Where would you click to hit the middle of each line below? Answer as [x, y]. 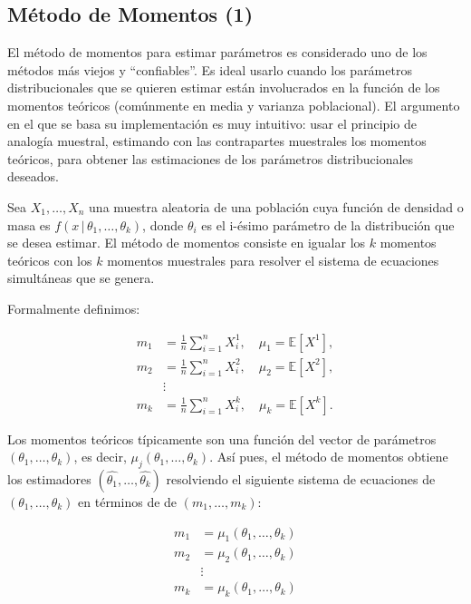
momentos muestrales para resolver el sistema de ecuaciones [273, 260]
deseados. [33, 176]
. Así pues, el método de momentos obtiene [329, 457]
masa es [29, 224]
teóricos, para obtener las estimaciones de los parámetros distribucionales [211, 158]
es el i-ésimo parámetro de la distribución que [328, 224]
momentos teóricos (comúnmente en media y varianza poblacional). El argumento [234, 105]
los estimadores [49, 479]
